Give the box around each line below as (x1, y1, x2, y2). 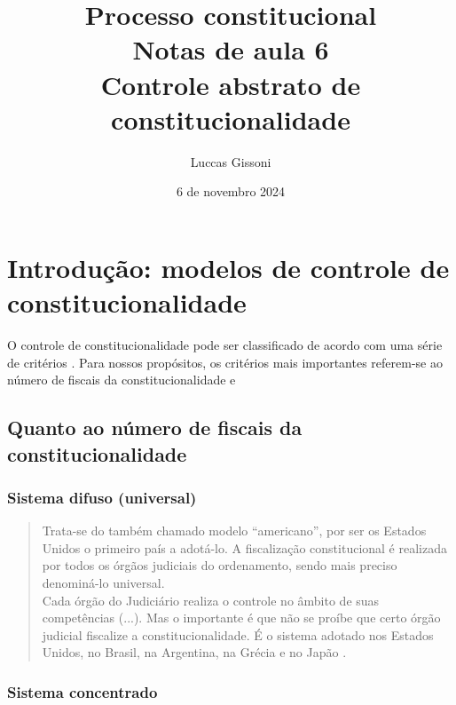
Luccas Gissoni (190, 152, 271, 170)
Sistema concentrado (7, 680, 158, 702)
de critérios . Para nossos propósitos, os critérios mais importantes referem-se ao (7, 352, 443, 371)
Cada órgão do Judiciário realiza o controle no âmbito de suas (42, 590, 380, 609)
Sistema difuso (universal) (7, 486, 197, 508)
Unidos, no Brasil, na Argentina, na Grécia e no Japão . (42, 643, 347, 661)
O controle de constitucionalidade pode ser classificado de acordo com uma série (7, 336, 443, 353)
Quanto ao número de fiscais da (7, 414, 303, 441)
